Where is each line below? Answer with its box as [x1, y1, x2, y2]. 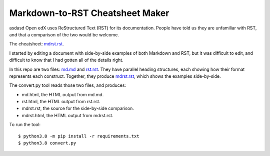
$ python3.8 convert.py [18, 140, 76, 146]
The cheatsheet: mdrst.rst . [9, 41, 64, 47]
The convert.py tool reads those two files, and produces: [9, 82, 126, 88]
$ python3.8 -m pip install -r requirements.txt [18, 133, 139, 139]
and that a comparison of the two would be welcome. [9, 31, 119, 37]
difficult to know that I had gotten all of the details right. [9, 57, 123, 63]
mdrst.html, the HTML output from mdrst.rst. [21, 112, 113, 118]
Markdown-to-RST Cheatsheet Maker [9, 7, 169, 18]
